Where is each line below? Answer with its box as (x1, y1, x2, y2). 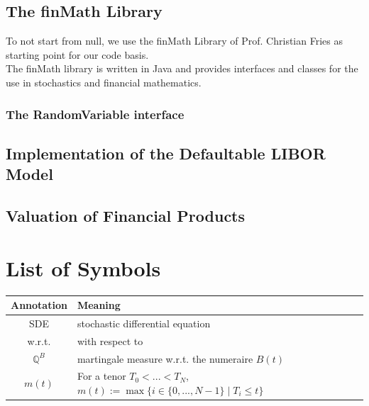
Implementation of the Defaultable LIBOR (6, 142, 326, 164)
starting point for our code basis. (6, 47, 149, 62)
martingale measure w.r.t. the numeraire (77, 351, 253, 366)
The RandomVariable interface (6, 105, 184, 123)
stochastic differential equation (77, 315, 211, 330)
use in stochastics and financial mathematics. (6, 74, 202, 89)
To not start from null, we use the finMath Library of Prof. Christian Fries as (6, 33, 343, 48)
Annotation (11, 298, 67, 312)
